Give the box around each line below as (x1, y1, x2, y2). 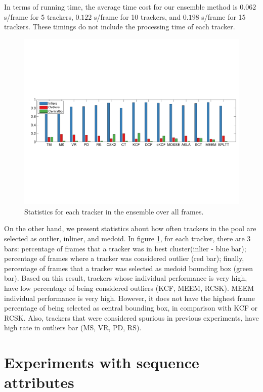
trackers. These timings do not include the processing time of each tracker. (4, 21, 235, 32)
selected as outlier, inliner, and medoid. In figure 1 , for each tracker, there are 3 (4, 233, 251, 244)
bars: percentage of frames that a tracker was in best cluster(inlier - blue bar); (4, 243, 246, 253)
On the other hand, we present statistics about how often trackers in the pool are (4, 223, 256, 234)
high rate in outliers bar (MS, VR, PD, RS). (4, 322, 142, 333)
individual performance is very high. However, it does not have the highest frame (4, 292, 255, 303)
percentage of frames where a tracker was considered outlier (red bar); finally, (4, 253, 244, 264)
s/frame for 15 (201, 11, 246, 22)
